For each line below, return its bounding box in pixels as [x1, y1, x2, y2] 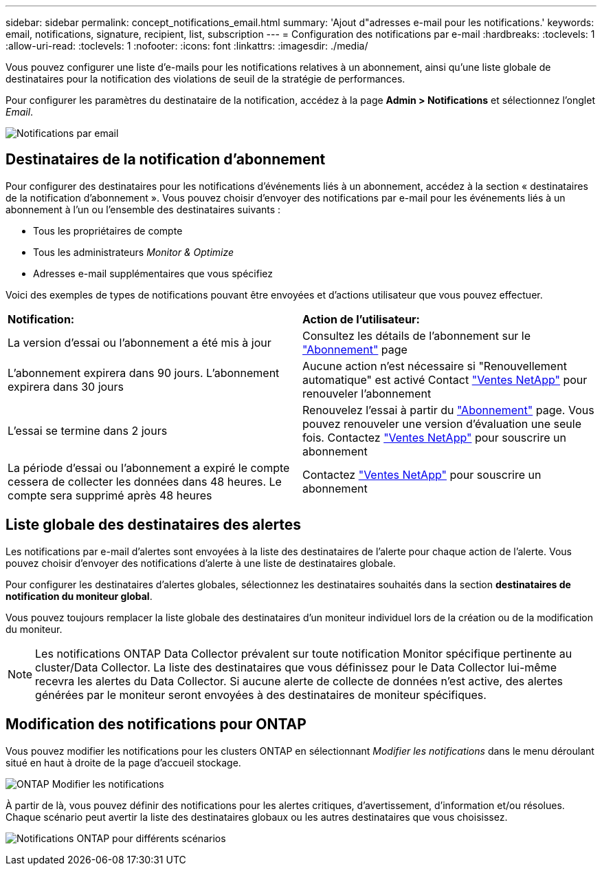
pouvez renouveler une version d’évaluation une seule [302, 416, 581, 431]
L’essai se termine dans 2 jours [8, 423, 168, 438]
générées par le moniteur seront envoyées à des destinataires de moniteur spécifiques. [35, 687, 487, 702]
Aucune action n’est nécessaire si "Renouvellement [302, 358, 567, 373]
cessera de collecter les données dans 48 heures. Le [8, 474, 282, 488]
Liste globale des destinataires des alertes [5, 516, 302, 534]
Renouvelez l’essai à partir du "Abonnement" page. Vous [302, 402, 594, 417]
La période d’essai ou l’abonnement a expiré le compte [8, 460, 290, 475]
